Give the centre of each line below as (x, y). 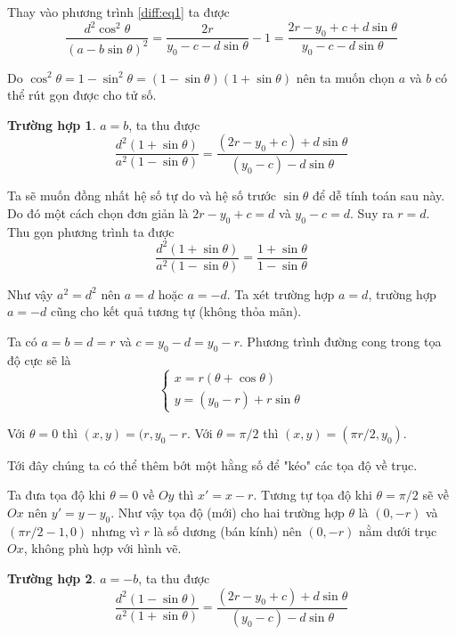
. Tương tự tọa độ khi (313, 495)
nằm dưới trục (398, 530)
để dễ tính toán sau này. (379, 195)
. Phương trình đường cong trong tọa (340, 341)
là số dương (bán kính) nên (228, 530)
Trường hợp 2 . (52, 578)
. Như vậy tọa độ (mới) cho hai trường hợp (228, 513)
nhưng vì (115, 530)
